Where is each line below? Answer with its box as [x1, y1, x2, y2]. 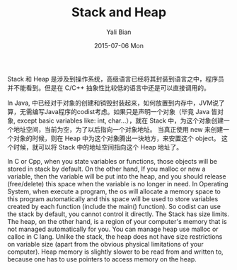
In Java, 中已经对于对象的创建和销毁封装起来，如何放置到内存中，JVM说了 [7, 99, 225, 107]
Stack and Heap [71, 4, 167, 21]
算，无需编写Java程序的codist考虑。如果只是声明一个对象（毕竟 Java [7, 107, 210, 116]
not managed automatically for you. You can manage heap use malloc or [7, 225, 219, 233]
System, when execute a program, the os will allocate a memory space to [7, 187, 221, 196]
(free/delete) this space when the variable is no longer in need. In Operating [7, 179, 229, 188]
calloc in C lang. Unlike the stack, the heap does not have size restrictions [7, 232, 223, 241]
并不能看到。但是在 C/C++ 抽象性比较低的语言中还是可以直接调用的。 [7, 83, 210, 92]
